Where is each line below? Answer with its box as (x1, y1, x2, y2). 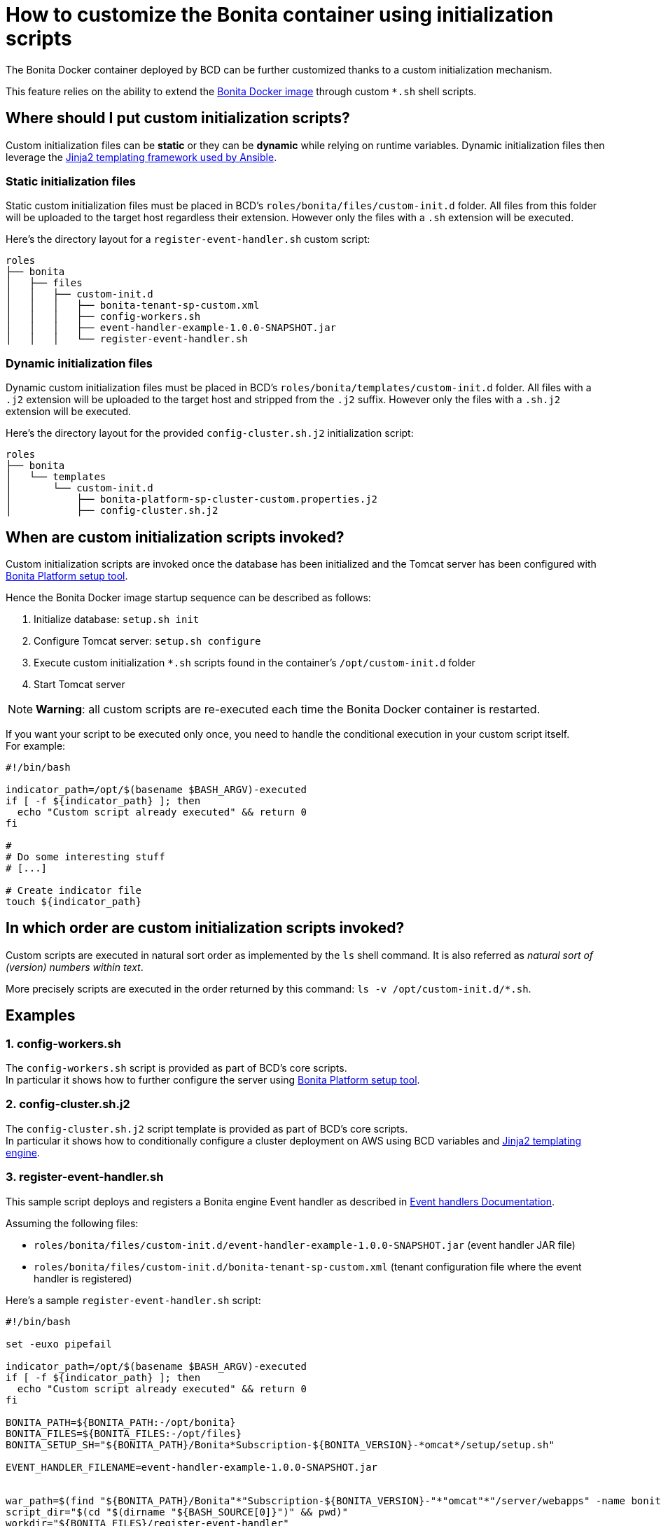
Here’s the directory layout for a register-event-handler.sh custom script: (6, 233, 370, 246)
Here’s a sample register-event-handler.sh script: (6, 1294, 261, 1306)
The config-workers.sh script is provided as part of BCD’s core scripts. (6, 1062, 347, 1074)
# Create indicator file (6, 884, 141, 896)
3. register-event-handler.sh (6, 1170, 164, 1184)
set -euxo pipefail (6, 1338, 112, 1350)
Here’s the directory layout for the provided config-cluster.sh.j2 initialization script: (6, 427, 414, 440)
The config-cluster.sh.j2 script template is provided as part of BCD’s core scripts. (6, 1122, 408, 1135)
